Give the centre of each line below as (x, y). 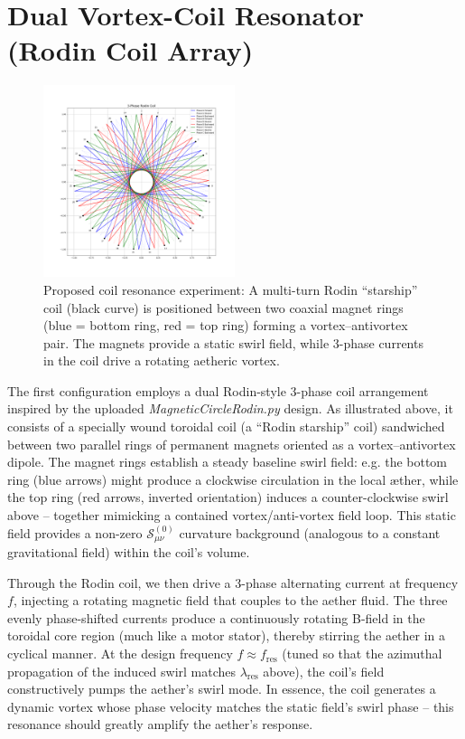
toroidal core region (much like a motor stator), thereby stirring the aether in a (227, 635)
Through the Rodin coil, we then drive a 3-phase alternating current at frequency (233, 582)
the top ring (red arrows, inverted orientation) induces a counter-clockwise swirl (228, 497)
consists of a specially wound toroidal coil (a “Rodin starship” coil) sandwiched (226, 426)
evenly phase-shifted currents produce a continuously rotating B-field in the (216, 617)
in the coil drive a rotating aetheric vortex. (162, 360)
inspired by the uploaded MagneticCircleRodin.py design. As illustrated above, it (230, 408)
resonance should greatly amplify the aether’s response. (160, 724)
